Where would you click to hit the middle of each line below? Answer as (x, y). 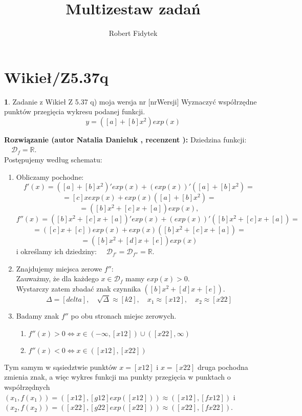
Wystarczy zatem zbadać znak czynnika (78, 288)
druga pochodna (223, 367)
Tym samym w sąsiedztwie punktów (61, 367)
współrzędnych (27, 387)
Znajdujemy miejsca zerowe (59, 268)
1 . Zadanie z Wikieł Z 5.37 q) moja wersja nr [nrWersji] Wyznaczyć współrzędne (131, 101)
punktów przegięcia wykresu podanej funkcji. (75, 111)
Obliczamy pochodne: (50, 176)
